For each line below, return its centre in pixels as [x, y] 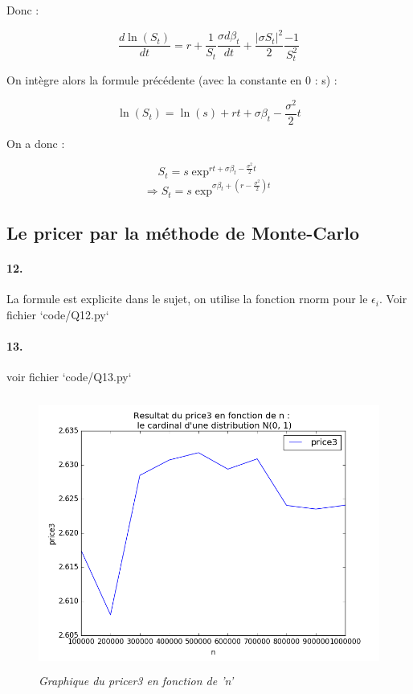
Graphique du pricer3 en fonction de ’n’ [136, 681]
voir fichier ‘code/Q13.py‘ [69, 377]
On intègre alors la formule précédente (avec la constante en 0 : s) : [172, 79]
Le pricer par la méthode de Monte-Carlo [183, 232]
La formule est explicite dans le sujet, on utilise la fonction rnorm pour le [187, 299]
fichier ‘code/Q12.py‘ [58, 314]
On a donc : [36, 143]
